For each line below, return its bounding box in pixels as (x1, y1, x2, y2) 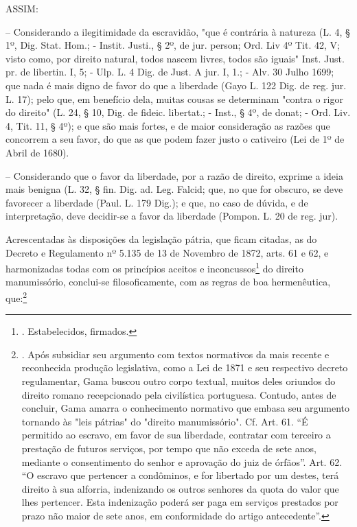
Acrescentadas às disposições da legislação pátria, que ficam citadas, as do (5, 231, 317, 246)
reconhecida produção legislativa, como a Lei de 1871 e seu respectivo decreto (21, 360, 348, 375)
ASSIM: (5, 1, 38, 15)
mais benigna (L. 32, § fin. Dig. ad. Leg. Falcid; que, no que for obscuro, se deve (5, 182, 343, 196)
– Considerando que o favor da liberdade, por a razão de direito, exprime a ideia (5, 168, 343, 183)
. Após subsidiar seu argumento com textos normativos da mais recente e (21, 347, 330, 361)
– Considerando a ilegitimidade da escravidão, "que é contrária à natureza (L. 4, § (5, 24, 350, 38)
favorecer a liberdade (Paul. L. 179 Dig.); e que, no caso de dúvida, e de (5, 195, 308, 209)
